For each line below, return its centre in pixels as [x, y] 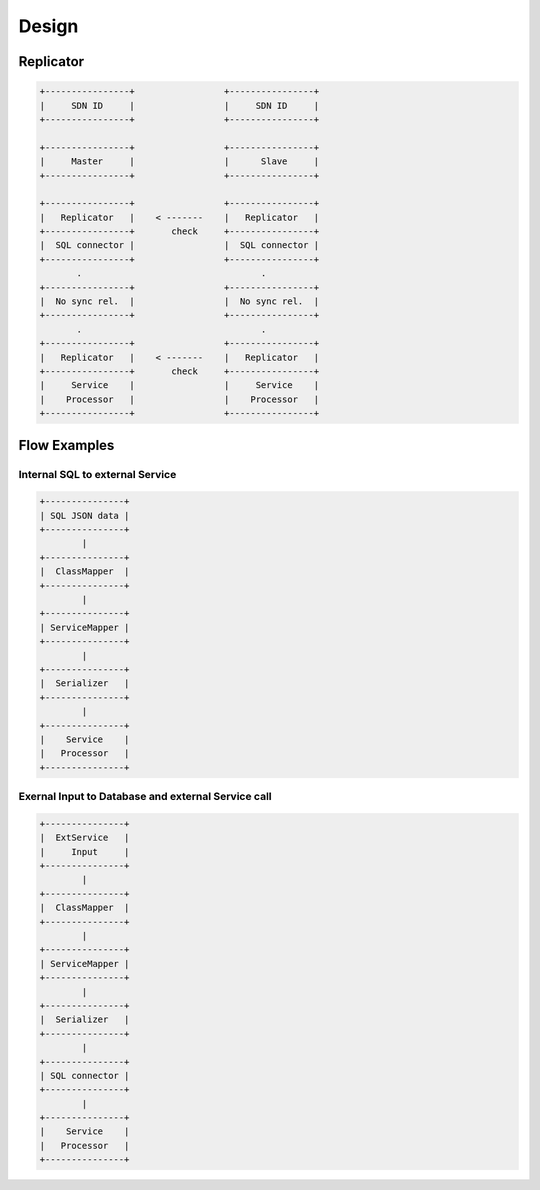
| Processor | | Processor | [179, 399]
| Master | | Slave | [179, 161]
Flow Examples [66, 445]
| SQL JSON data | [84, 515]
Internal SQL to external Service [97, 474]
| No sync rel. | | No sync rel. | [179, 301]
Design [48, 26]
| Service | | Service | [179, 385]
